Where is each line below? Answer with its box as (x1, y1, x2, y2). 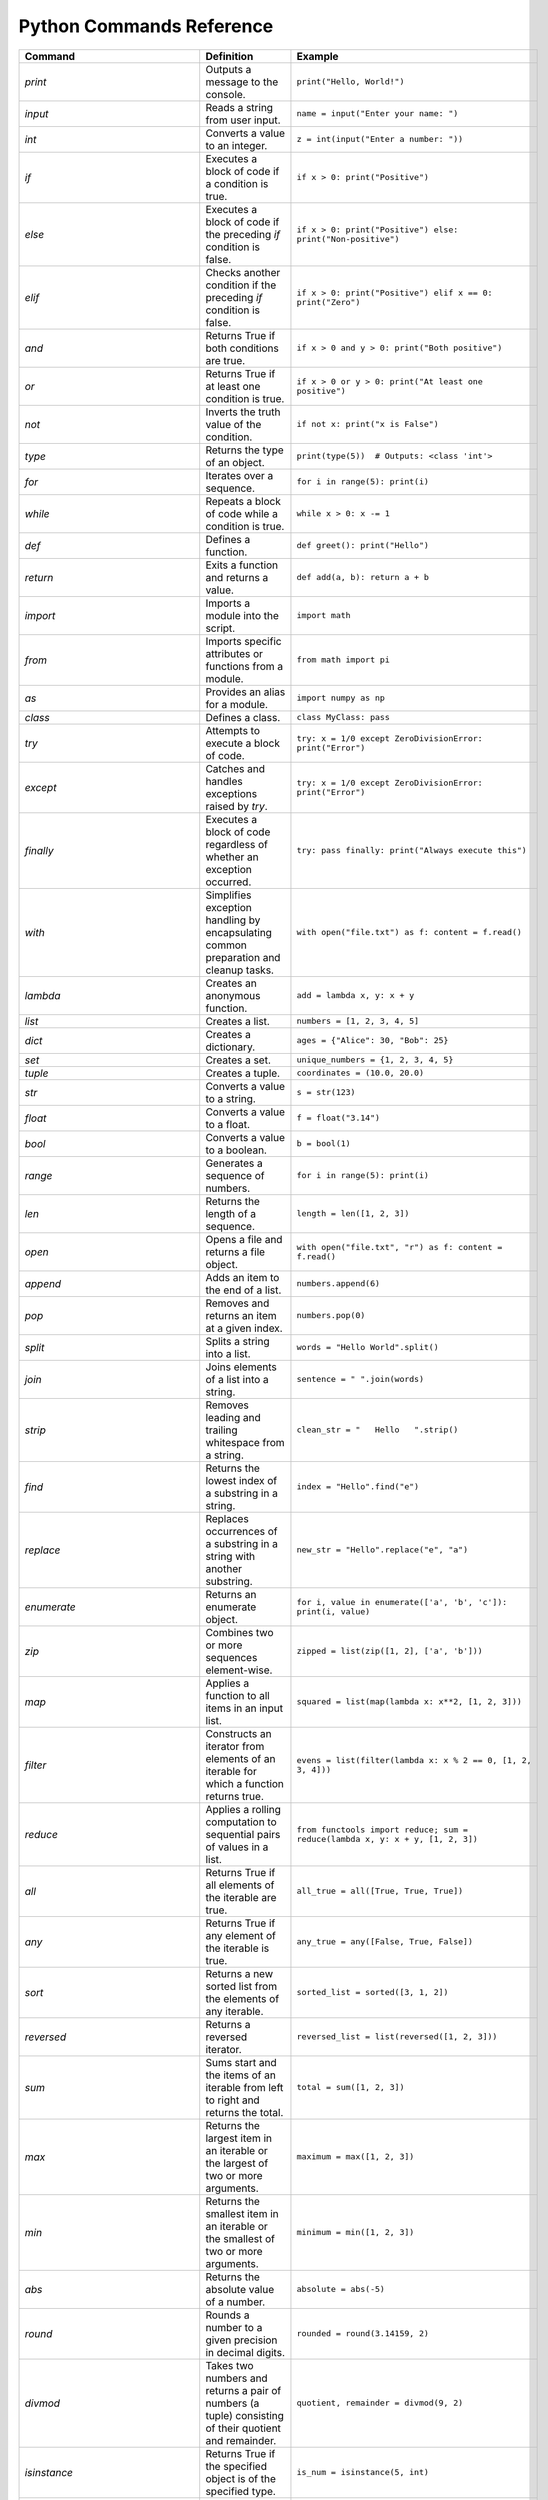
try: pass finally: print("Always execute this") (296, 845, 527, 856)
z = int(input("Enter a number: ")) (296, 134, 464, 145)
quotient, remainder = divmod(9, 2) (296, 2398, 464, 2409)
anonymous (205, 988, 261, 1002)
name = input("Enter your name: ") (296, 108, 459, 119)
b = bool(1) (296, 1138, 351, 1149)
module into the (205, 608, 279, 622)
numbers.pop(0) (296, 1310, 366, 1321)
